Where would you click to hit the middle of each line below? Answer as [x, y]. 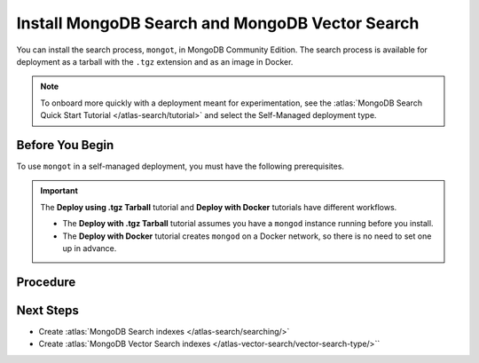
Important [59, 191]
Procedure [46, 282]
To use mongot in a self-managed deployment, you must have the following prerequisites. [181, 166]
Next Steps [47, 310]
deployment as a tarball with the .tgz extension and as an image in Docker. [155, 61]
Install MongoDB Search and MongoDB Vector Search [218, 23]
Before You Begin [65, 145]
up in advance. [90, 248]
